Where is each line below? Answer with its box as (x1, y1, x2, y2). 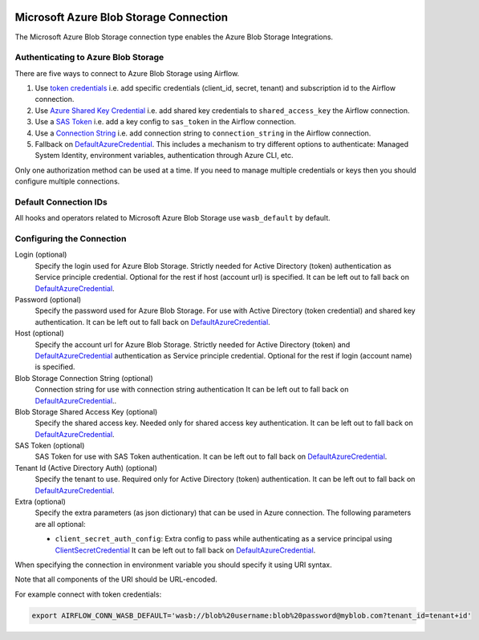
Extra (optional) (14, 497, 66, 507)
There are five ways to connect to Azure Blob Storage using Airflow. (14, 68, 240, 78)
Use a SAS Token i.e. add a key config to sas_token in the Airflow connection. (35, 117, 297, 127)
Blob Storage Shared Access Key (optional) (14, 407, 158, 416)
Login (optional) (14, 249, 67, 260)
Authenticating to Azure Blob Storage (14, 52, 164, 63)
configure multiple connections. (14, 176, 120, 186)
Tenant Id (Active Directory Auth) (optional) (14, 463, 158, 472)
